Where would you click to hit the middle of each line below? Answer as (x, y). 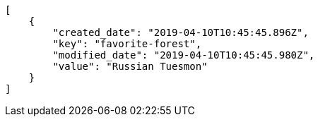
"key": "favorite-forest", (127, 44)
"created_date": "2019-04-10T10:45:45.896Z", (181, 32)
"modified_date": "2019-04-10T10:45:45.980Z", (184, 55)
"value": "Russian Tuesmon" (130, 66)
